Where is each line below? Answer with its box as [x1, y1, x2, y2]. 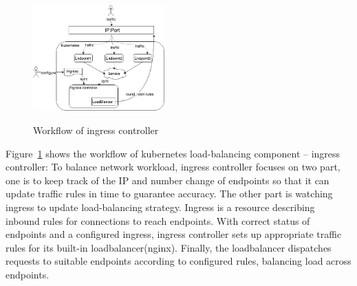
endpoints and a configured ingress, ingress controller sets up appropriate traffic [6, 227, 342, 241]
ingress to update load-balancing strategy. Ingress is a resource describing [6, 200, 315, 214]
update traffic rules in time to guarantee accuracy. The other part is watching [6, 186, 333, 201]
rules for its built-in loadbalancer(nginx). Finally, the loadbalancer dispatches [6, 240, 332, 254]
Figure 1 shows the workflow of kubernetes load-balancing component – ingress [6, 146, 340, 160]
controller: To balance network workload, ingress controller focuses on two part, [6, 159, 340, 174]
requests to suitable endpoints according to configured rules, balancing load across [6, 254, 351, 268]
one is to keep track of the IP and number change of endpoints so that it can [6, 173, 329, 187]
